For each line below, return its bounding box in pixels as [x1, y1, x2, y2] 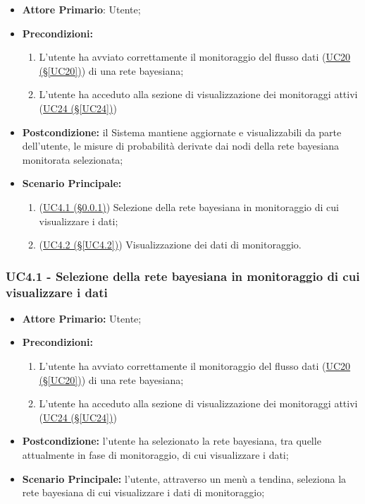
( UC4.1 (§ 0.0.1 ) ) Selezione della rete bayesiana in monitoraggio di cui [39, 199, 340, 214]
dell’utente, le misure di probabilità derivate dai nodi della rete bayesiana [22, 138, 339, 153]
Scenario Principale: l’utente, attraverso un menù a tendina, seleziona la [22, 471, 347, 486]
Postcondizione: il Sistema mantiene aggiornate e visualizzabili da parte [22, 124, 342, 139]
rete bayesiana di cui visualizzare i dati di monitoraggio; [22, 485, 265, 500]
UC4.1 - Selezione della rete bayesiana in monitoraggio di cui [6, 267, 360, 284]
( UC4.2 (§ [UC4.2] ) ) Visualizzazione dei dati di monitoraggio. [39, 237, 302, 252]
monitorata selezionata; [22, 152, 123, 167]
